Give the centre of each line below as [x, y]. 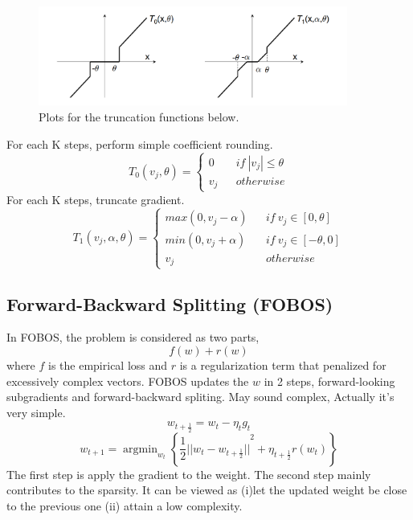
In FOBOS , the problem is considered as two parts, [133, 337]
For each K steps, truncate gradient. [96, 199]
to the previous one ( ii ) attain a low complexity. [125, 506]
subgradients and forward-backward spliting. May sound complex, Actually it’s [200, 397]
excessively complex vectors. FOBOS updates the [128, 381]
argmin [140, 449]
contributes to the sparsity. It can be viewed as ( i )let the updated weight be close [207, 490]
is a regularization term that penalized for [283, 365]
